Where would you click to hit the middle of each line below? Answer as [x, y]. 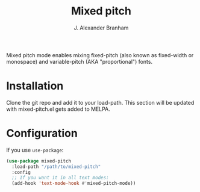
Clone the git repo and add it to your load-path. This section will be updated [100, 102]
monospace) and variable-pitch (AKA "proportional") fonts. [79, 61]
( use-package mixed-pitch [39, 161]
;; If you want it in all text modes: [61, 178]
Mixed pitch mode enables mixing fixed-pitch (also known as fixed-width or [100, 55]
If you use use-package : [35, 150]
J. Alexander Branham [101, 28]
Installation [35, 86]
